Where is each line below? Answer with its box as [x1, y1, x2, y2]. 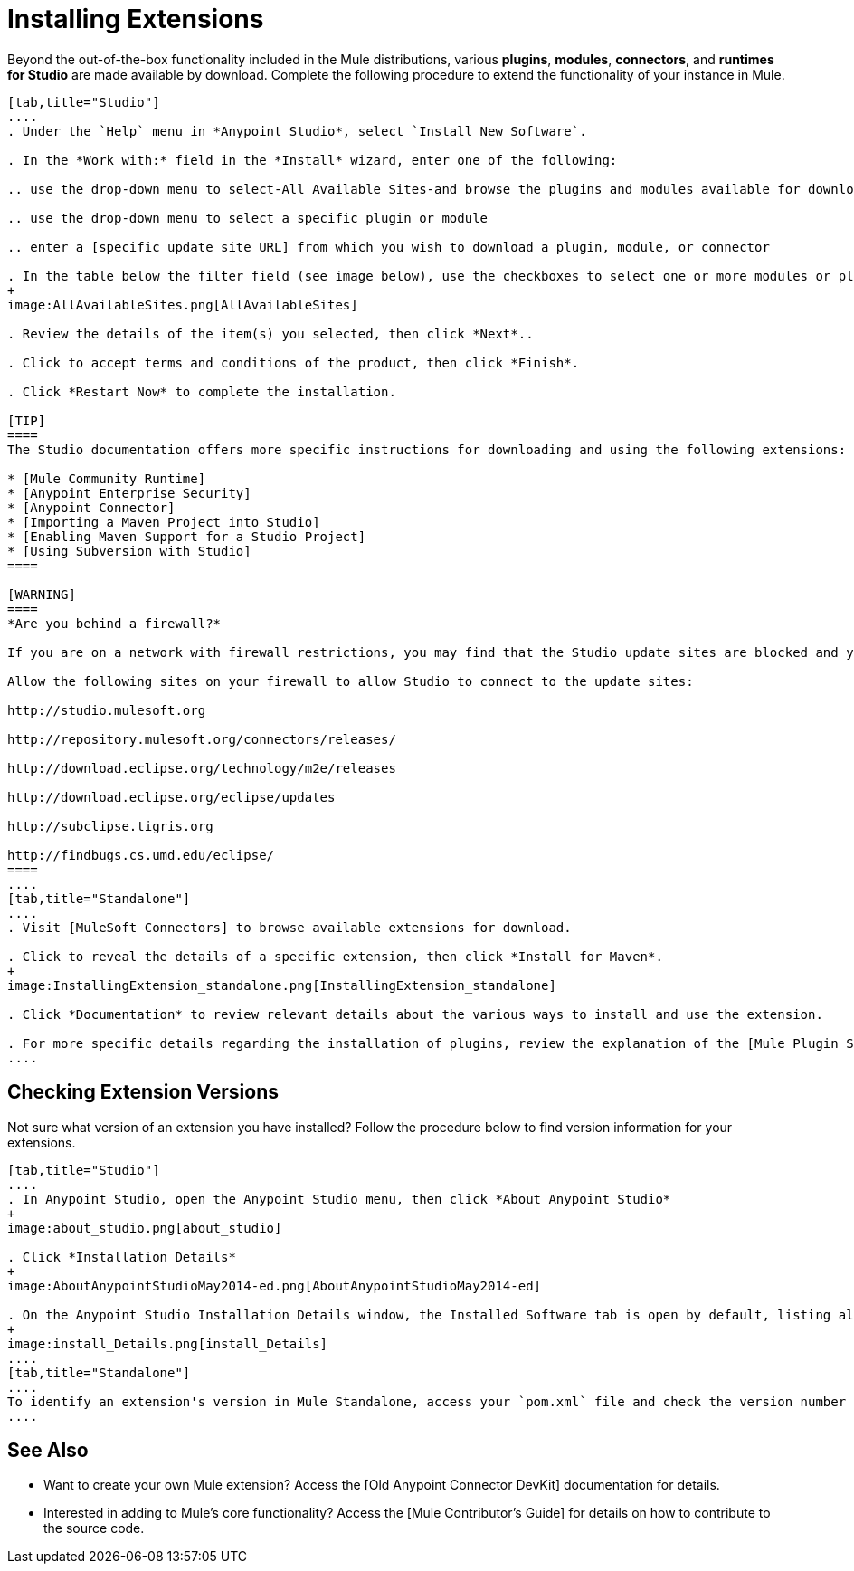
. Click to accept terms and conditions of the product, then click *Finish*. [7, 355, 580, 370]
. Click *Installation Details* [7, 1249, 236, 1264]
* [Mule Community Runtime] [7, 471, 206, 486]
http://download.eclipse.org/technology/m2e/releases [7, 760, 396, 776]
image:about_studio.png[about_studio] [7, 1220, 282, 1235]
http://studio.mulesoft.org [7, 702, 206, 718]
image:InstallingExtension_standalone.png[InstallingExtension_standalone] [7, 977, 556, 993]
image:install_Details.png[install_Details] [7, 1336, 328, 1351]
